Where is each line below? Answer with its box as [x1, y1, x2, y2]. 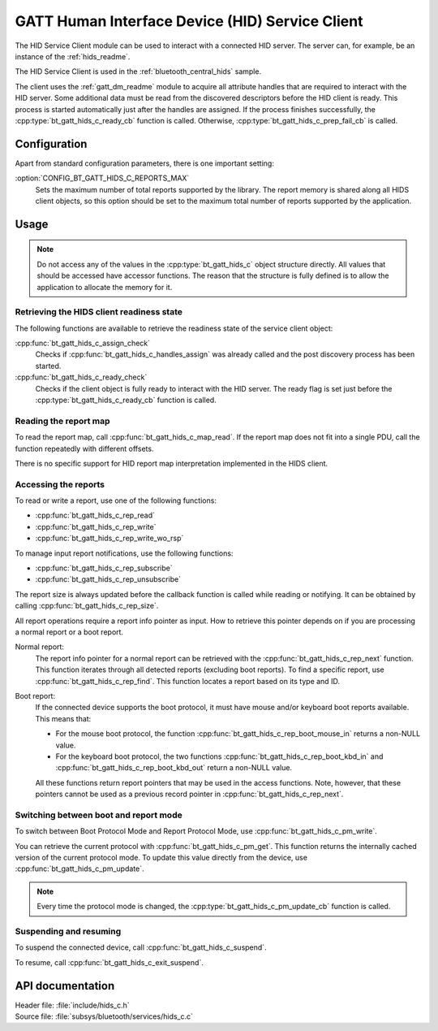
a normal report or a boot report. [15, 627, 124, 637]
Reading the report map [15, 415, 110, 427]
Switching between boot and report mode [15, 809, 182, 821]
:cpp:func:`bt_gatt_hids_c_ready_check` [15, 372, 148, 382]
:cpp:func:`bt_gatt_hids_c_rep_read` [35, 510, 156, 520]
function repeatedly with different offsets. [15, 444, 154, 453]
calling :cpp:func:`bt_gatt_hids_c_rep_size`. [15, 601, 159, 611]
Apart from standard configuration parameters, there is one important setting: [15, 158, 275, 168]
